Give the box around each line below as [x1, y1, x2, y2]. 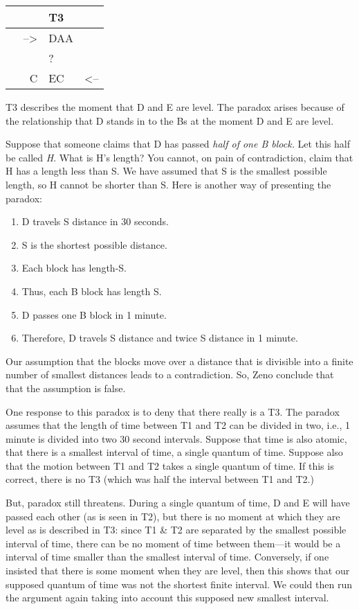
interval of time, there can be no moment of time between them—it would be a [6, 536, 341, 550]
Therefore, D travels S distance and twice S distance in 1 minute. [21, 330, 298, 345]
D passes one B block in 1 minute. [21, 307, 167, 321]
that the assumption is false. [6, 380, 126, 395]
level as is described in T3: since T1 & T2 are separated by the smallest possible [6, 522, 347, 537]
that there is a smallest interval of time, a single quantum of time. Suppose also [6, 445, 343, 459]
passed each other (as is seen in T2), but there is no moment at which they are [6, 509, 340, 523]
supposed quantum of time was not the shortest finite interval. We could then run [6, 576, 353, 591]
